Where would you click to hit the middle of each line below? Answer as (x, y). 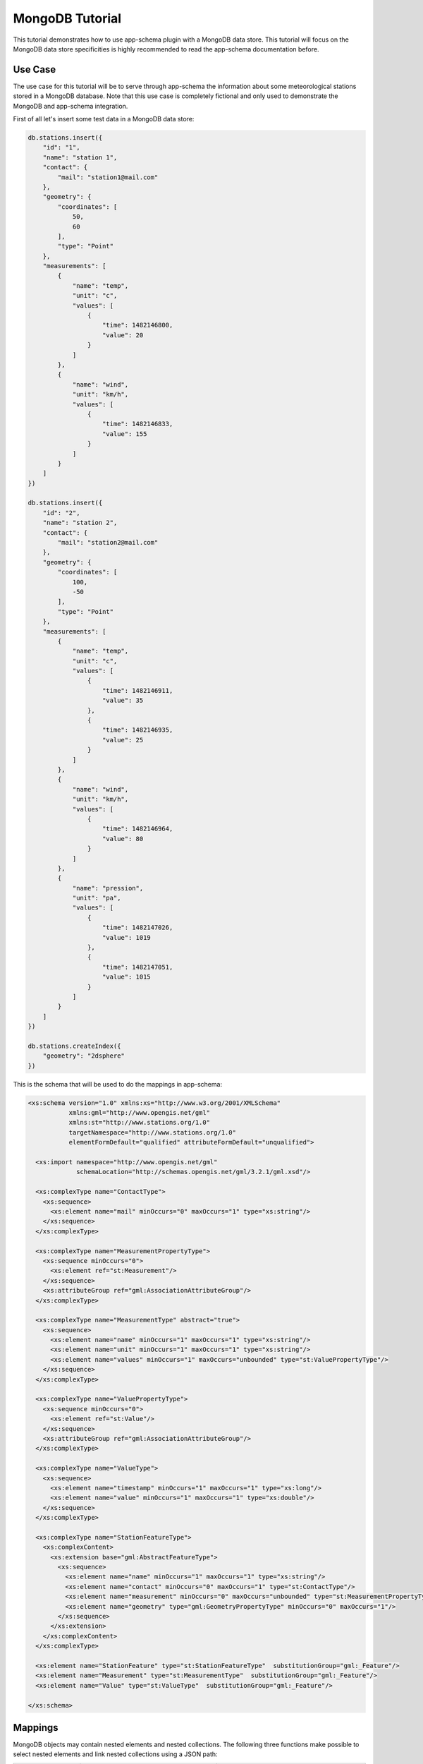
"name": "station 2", (80, 523)
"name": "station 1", (80, 157)
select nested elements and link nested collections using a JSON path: (115, 1754)
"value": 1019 (127, 937)
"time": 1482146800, (138, 325)
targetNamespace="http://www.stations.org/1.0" (152, 1132)
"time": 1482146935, (138, 730)
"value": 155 (125, 434)
